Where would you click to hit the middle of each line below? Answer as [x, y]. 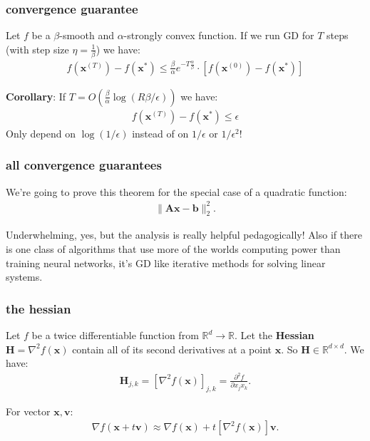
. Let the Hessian [274, 335]
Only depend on [41, 133]
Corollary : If [36, 96]
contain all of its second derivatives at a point [172, 349]
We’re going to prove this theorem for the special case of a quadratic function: [176, 191]
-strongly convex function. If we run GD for [219, 35]
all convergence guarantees [84, 165]
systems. [24, 277]
